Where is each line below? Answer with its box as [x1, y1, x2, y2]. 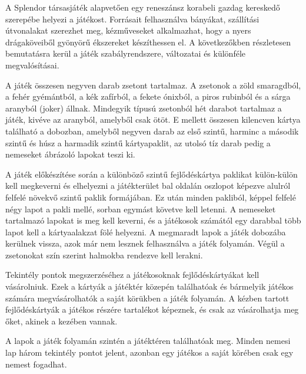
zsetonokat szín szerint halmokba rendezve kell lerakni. [5, 248, 203, 261]
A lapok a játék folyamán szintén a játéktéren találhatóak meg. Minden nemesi [5, 334, 291, 347]
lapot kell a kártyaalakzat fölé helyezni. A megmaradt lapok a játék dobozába [5, 225, 286, 238]
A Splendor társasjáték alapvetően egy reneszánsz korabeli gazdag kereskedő [5, 1, 280, 13]
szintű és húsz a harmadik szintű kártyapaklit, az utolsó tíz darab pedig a [5, 136, 271, 149]
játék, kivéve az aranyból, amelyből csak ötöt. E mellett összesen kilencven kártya [5, 113, 301, 126]
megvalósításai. [5, 58, 59, 71]
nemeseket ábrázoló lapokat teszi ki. [5, 148, 135, 160]
